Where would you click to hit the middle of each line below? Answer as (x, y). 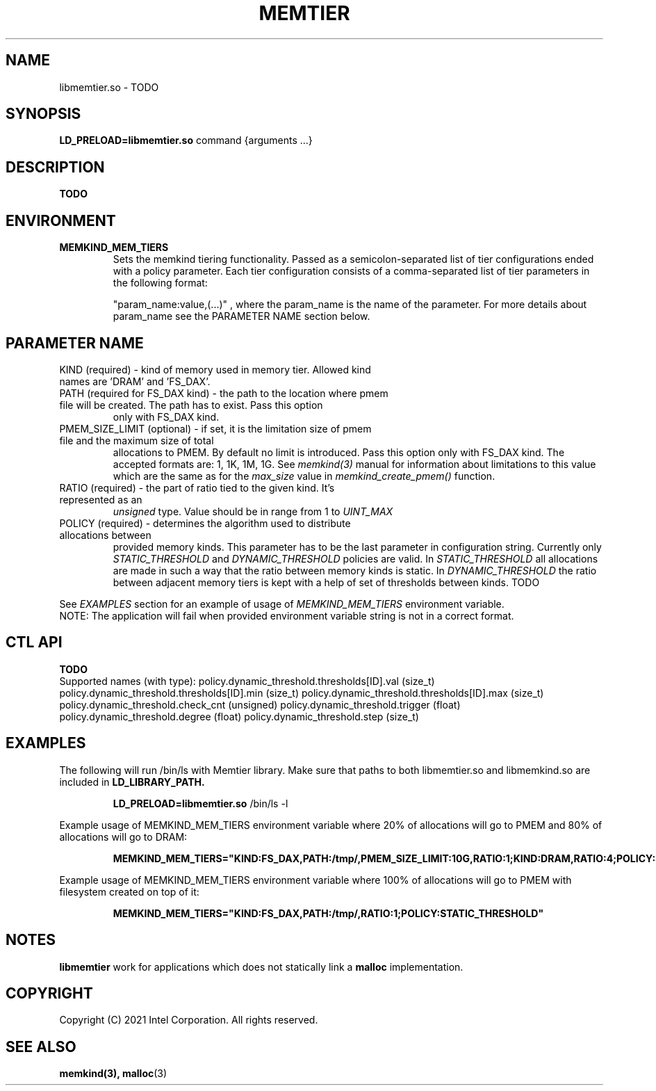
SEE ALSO (41, 1046)
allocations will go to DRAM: (123, 837)
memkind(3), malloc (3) (113, 1074)
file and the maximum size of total (137, 440)
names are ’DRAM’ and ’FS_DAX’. (135, 381)
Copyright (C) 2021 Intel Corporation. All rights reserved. (189, 1020)
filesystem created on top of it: (129, 891)
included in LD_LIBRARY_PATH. (132, 782)
